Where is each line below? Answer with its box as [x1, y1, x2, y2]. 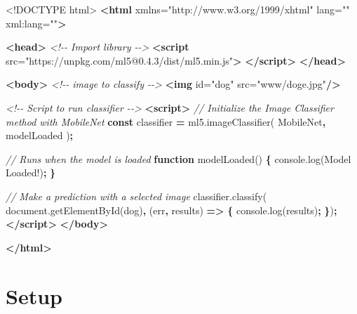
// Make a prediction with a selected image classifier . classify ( [6, 188, 267, 203]
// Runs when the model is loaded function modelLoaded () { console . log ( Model [6, 151, 351, 166]
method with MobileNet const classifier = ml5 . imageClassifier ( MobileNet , [6, 114, 326, 129]
